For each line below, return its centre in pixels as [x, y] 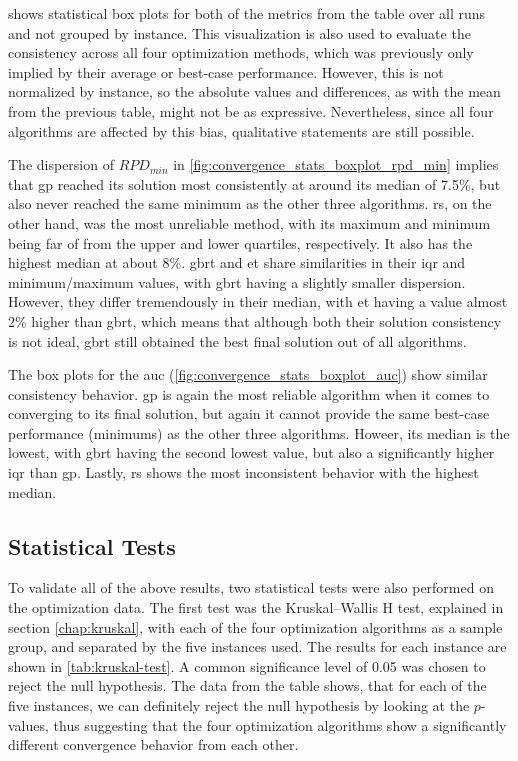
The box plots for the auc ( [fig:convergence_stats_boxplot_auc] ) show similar [248, 374]
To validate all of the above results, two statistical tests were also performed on [251, 587]
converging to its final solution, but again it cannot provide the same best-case [249, 413]
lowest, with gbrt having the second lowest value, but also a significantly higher [251, 452]
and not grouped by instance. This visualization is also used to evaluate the [239, 32]
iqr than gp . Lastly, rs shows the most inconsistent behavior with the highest [243, 472]
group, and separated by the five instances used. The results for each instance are [257, 646]
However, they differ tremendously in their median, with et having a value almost [258, 301]
